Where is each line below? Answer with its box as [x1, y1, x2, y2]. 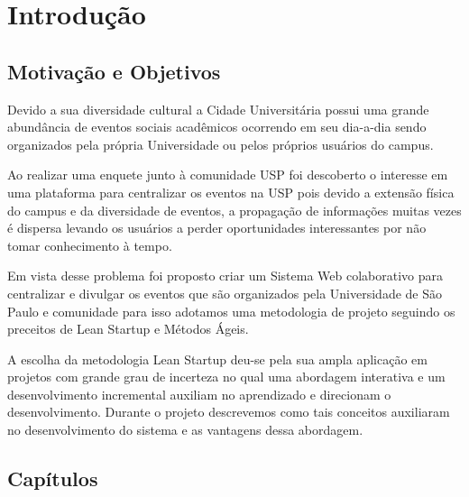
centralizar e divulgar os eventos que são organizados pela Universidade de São [7, 283, 443, 302]
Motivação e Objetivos [7, 57, 221, 85]
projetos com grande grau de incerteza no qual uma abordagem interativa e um [7, 367, 446, 386]
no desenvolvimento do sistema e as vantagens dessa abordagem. [7, 420, 363, 439]
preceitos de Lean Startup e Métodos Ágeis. [7, 319, 249, 338]
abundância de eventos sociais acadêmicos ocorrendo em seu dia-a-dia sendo [7, 117, 427, 136]
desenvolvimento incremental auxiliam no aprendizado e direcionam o [7, 384, 391, 403]
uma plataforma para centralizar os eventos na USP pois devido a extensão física [7, 182, 455, 201]
